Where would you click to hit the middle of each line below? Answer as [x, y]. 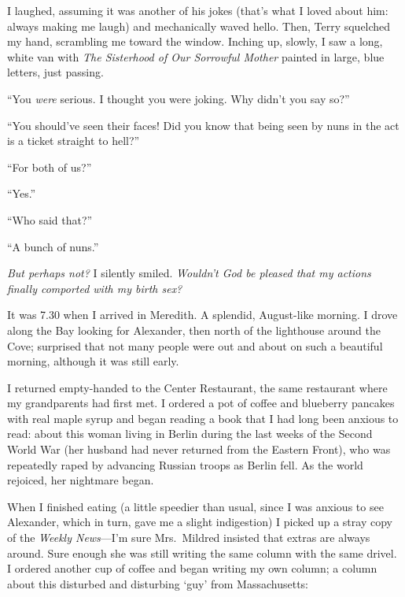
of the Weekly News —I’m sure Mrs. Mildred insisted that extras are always [189, 538]
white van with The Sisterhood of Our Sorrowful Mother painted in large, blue [196, 56]
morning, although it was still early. [93, 361]
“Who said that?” [50, 219]
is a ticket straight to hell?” [74, 141]
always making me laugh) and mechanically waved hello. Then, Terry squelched [199, 26]
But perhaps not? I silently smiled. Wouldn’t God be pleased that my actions [189, 273]
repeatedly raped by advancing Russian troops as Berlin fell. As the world [185, 464]
